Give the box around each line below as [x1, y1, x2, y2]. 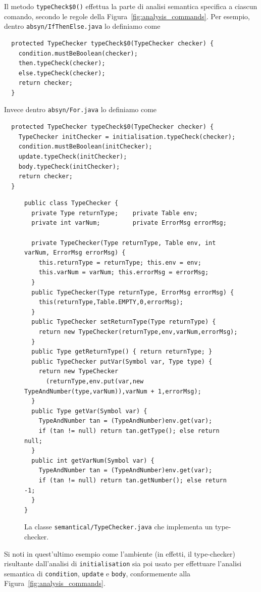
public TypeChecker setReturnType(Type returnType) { [31, 318, 216, 326]
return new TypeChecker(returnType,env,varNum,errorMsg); [38, 328, 238, 335]
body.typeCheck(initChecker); [18, 163, 120, 170]
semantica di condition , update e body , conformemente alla [4, 568, 191, 578]
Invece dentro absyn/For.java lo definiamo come [4, 104, 157, 115]
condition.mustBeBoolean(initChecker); [18, 143, 152, 151]
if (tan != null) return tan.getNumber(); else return [38, 476, 227, 484]
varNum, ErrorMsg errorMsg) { [24, 249, 126, 257]
